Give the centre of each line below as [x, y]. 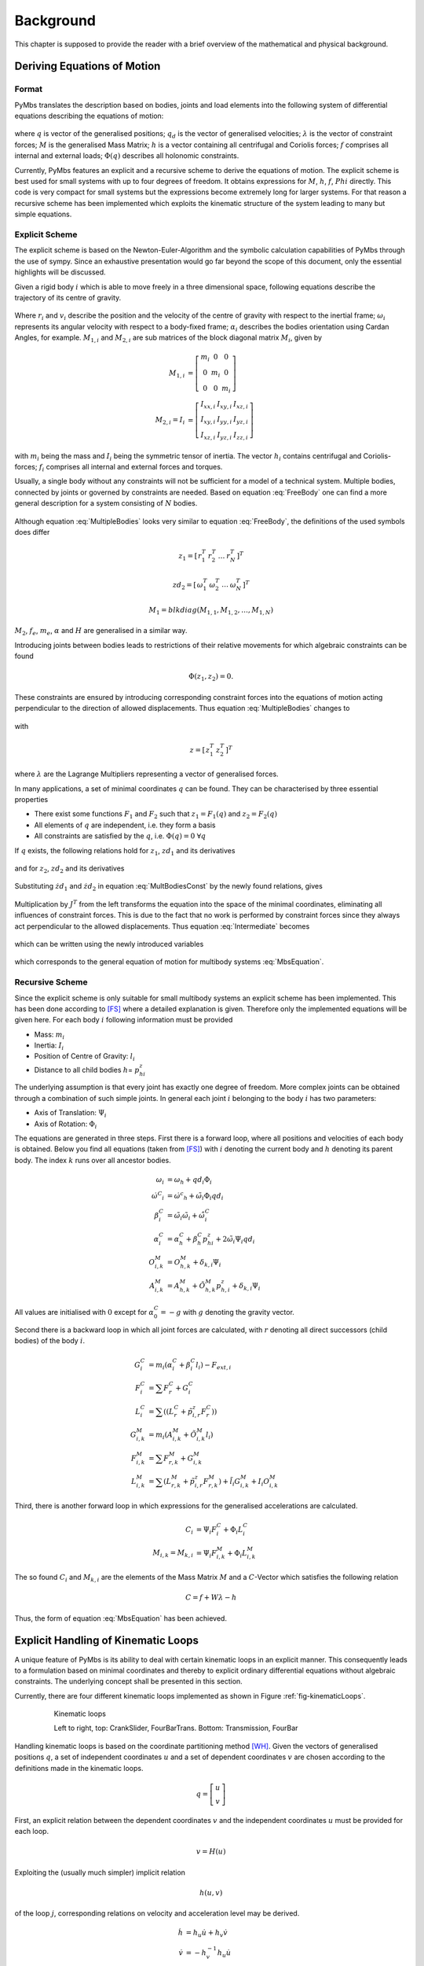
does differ [32, 532]
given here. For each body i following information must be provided [124, 1020]
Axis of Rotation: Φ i [66, 1125]
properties [31, 800]
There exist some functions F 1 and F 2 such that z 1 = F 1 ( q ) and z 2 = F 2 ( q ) [156, 815]
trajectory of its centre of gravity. [68, 297]
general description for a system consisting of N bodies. [106, 503]
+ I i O [260, 1482]
